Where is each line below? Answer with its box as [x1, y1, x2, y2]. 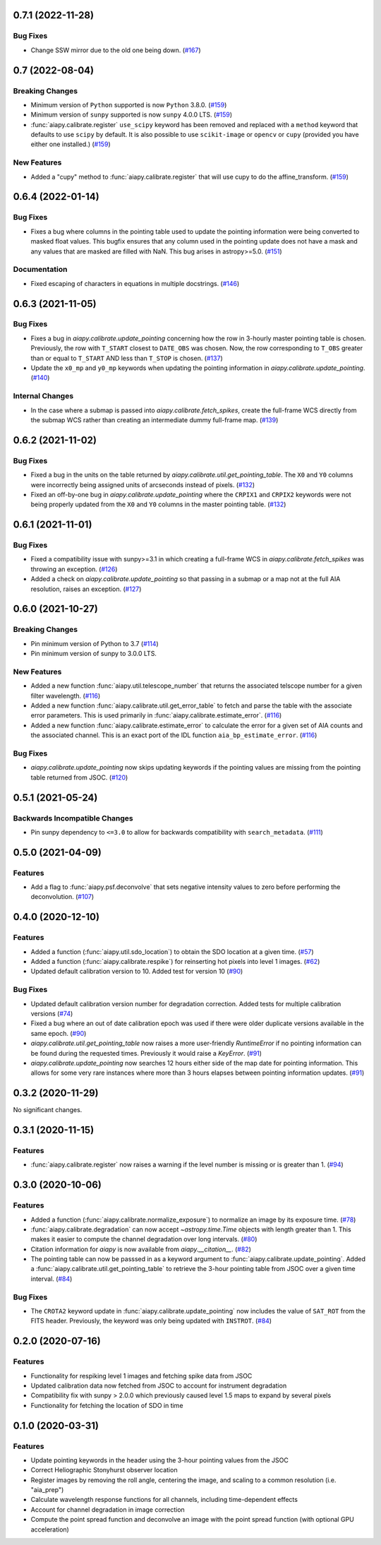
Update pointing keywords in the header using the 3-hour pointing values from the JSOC [30, 1455, 289, 1465]
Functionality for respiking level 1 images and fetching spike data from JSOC [30, 1371, 253, 1380]
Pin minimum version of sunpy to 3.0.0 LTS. [30, 650, 157, 658]
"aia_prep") [30, 1486, 64, 1494]
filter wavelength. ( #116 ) [30, 691, 101, 700]
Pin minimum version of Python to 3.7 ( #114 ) [30, 639, 159, 648]
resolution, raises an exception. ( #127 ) [30, 585, 142, 593]
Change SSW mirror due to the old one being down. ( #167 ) [30, 46, 201, 54]
